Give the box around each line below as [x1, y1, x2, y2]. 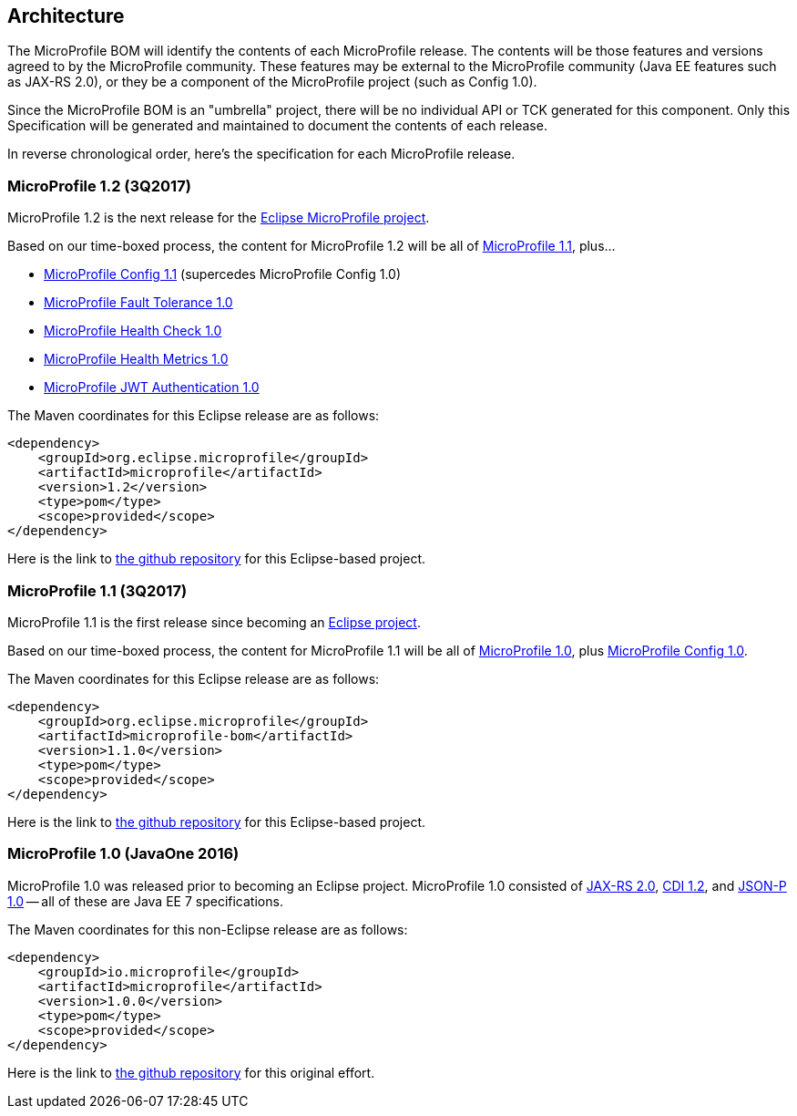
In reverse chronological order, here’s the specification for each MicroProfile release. [7, 146, 516, 162]
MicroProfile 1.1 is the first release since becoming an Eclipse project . [7, 614, 421, 630]
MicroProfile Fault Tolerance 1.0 [44, 294, 233, 311]
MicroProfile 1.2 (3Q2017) [7, 176, 191, 195]
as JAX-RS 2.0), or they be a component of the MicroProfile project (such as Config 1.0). [7, 74, 537, 90]
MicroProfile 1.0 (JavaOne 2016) [7, 844, 240, 863]
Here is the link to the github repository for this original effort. [7, 1064, 375, 1080]
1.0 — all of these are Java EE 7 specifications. [7, 893, 283, 909]
